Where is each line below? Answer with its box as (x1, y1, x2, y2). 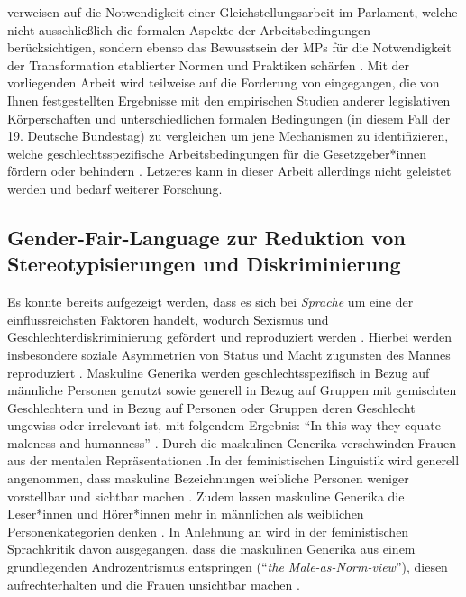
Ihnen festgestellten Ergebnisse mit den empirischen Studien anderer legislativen (7, 90, 451, 109)
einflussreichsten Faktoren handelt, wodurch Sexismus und (7, 309, 329, 328)
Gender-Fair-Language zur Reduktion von (7, 223, 406, 251)
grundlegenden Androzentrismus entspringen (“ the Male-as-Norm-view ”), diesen (7, 557, 448, 576)
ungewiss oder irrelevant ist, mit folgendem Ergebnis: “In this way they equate (7, 416, 441, 435)
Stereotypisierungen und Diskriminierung (7, 250, 401, 278)
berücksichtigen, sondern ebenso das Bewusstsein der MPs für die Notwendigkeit (7, 38, 452, 57)
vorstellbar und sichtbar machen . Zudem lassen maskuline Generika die (7, 486, 405, 505)
